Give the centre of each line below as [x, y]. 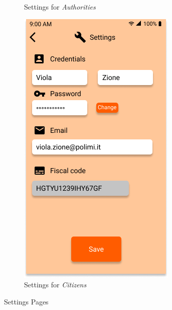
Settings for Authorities [60, 7]
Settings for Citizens [55, 285]
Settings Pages [26, 301]
